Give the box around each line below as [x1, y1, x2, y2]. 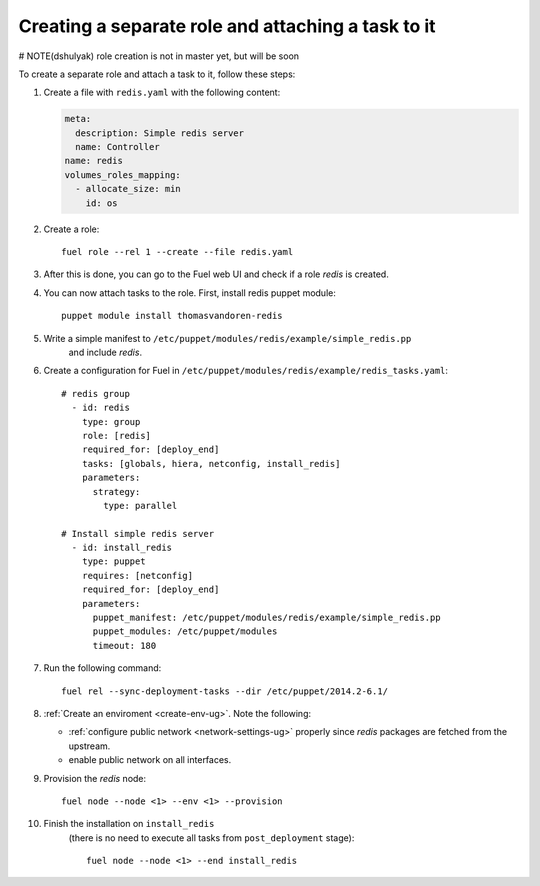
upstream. [68, 740, 111, 752]
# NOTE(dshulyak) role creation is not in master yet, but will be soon [18, 50, 300, 62]
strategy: [92, 486, 141, 497]
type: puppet [81, 556, 146, 567]
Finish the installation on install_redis [43, 818, 215, 830]
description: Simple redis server [75, 127, 245, 139]
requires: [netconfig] [81, 570, 194, 581]
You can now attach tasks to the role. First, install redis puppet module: [43, 286, 337, 299]
